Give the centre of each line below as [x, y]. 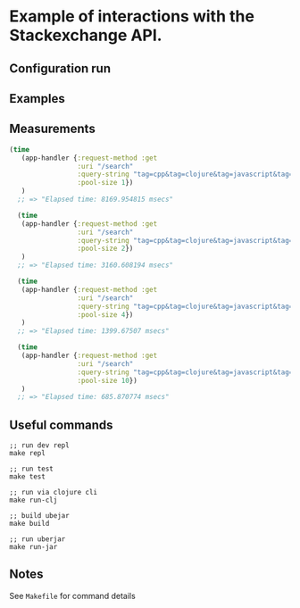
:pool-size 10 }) [108, 380]
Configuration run [60, 68]
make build [29, 524]
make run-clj [33, 500]
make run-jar [33, 547]
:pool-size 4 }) [105, 314]
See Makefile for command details [72, 596]
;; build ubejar [39, 516]
